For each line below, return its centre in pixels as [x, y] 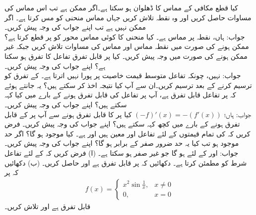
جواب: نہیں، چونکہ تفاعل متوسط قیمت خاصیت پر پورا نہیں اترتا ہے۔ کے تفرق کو [123, 75]
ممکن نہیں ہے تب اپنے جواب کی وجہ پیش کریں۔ [75, 27]
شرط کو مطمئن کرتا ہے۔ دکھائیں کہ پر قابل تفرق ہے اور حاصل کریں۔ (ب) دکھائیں [126, 162]
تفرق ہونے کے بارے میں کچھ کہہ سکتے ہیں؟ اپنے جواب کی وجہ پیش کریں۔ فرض [122, 124]
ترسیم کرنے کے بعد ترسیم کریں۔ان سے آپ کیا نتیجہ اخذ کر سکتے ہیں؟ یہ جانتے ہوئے [128, 85]
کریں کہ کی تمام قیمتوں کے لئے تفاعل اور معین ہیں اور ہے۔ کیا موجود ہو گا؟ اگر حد [128, 133]
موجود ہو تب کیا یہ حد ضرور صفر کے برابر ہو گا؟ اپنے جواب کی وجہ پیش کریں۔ [122, 143]
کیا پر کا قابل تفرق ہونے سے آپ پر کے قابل [68, 114]
